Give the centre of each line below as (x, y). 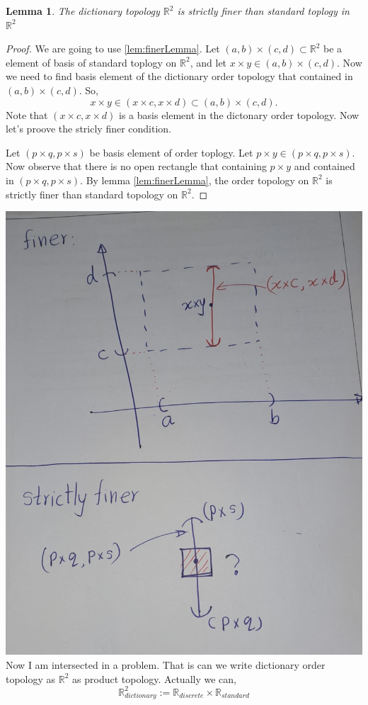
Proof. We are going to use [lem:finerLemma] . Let (113, 49)
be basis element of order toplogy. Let (171, 152)
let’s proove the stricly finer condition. (89, 129)
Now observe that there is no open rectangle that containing (136, 166)
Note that (27, 114)
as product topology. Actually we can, (154, 678)
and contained (324, 166)
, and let (208, 62)
